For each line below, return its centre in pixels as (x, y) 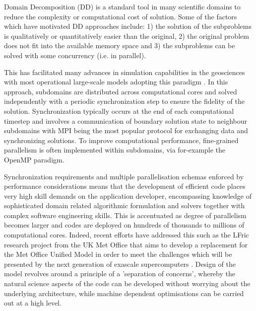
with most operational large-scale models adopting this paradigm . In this (116, 82)
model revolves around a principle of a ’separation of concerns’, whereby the (120, 273)
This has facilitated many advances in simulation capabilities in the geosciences (125, 72)
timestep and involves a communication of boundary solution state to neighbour (126, 120)
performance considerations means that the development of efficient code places (125, 186)
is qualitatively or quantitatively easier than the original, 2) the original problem (127, 36)
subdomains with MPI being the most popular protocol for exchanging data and (126, 130)
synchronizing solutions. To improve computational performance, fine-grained (121, 140)
